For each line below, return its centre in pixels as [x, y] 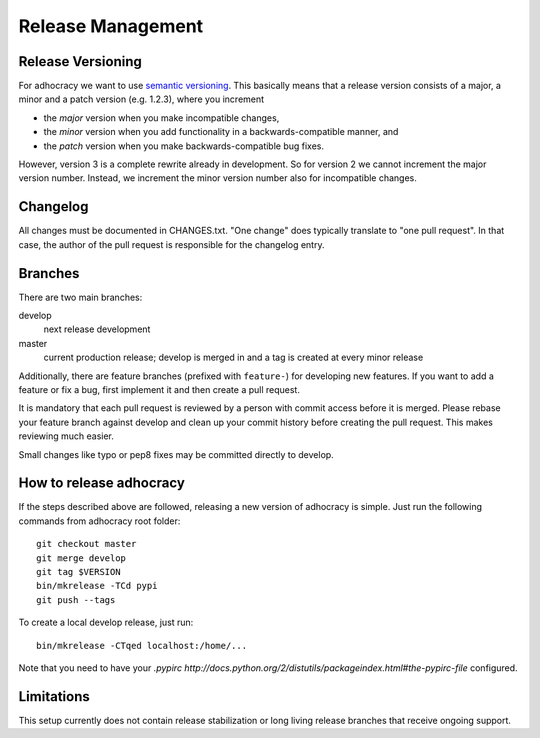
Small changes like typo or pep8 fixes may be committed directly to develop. [176, 454]
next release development [97, 329]
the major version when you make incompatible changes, [161, 117]
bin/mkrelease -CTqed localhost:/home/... [142, 645]
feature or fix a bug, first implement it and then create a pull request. [159, 389]
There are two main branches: [80, 297]
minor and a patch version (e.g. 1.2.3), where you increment [141, 99]
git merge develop [81, 558]
